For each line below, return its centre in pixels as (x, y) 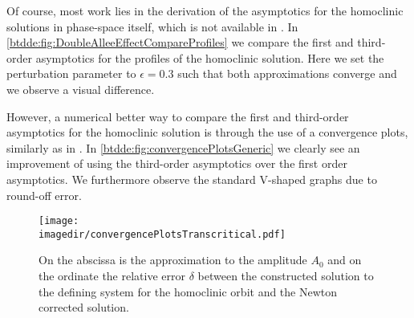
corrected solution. (84, 307)
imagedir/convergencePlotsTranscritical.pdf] (162, 234)
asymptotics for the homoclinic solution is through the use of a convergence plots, (207, 132)
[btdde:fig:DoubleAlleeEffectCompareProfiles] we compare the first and (180, 42)
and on (345, 260)
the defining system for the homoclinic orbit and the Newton (188, 291)
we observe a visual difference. (81, 89)
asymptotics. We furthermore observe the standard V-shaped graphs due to (192, 179)
